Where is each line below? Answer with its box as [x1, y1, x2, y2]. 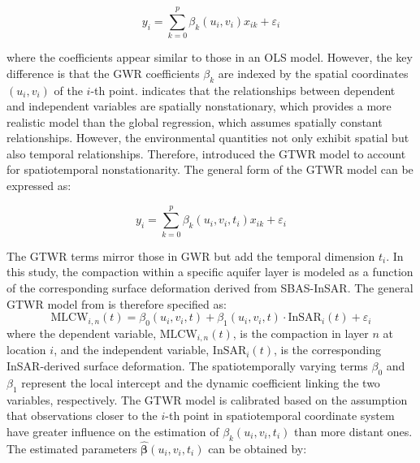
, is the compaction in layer [232, 324, 369, 341]
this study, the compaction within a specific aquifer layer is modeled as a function [6, 263, 414, 280]
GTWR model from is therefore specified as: [6, 295, 227, 312]
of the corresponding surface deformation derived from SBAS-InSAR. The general [6, 279, 414, 296]
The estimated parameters [6, 439, 137, 457]
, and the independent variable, [54, 341, 210, 358]
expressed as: [6, 177, 71, 194]
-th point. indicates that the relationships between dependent [90, 81, 396, 98]
